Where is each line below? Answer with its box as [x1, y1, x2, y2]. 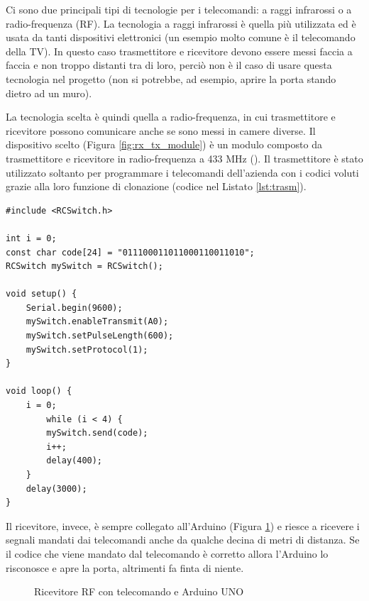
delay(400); [46, 456, 103, 466]
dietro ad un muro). [6, 85, 92, 100]
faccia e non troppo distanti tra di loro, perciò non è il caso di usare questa [6, 57, 332, 72]
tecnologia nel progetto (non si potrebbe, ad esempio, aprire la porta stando [6, 71, 336, 86]
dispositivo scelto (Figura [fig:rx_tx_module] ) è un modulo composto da [6, 137, 322, 152]
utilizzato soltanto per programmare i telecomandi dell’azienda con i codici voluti [6, 165, 359, 180]
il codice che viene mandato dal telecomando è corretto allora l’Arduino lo [6, 546, 329, 561]
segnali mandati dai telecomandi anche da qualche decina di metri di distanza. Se [6, 532, 360, 547]
